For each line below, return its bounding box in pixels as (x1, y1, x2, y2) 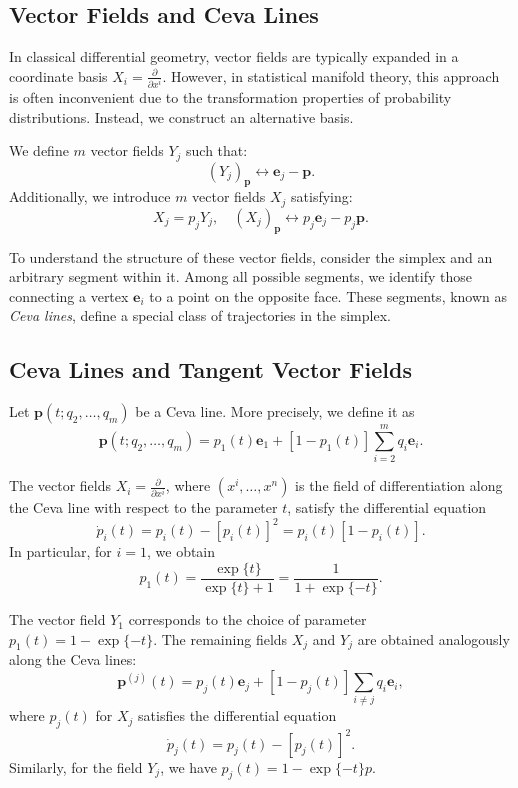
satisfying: (291, 186, 353, 207)
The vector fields (9, 475, 111, 496)
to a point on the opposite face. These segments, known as (149, 285, 508, 306)
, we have (160, 756, 217, 777)
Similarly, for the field (9, 756, 143, 777)
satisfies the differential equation (138, 705, 337, 726)
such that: (186, 140, 248, 161)
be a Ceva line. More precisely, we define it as (135, 401, 415, 422)
